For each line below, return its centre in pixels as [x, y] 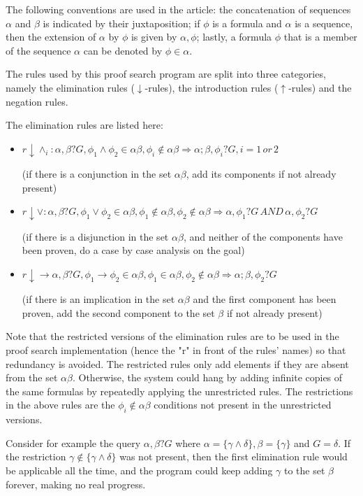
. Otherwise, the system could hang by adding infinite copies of [207, 377]
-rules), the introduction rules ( [212, 87]
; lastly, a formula [234, 37]
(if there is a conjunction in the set [97, 174]
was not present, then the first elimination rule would [234, 456]
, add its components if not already [261, 174]
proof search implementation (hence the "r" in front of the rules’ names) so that [176, 350]
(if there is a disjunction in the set [95, 236]
